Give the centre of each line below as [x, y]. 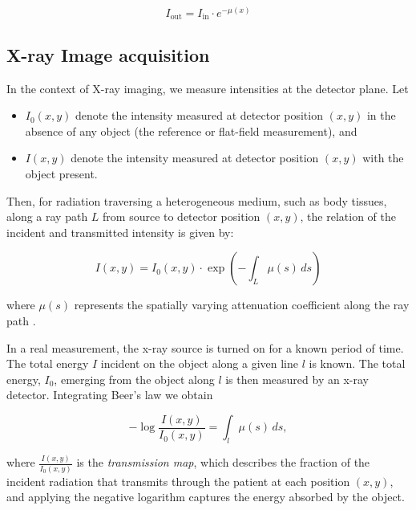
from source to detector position [182, 216]
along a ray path [47, 216]
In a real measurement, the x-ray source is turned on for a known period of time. [205, 347]
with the [383, 158]
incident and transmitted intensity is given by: [120, 232]
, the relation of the [348, 216]
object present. [61, 174]
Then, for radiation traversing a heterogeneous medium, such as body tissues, [197, 200]
